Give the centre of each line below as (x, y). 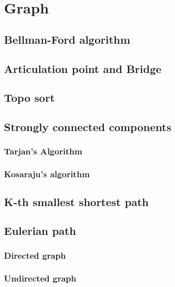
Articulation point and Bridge (83, 68)
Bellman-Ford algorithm (67, 39)
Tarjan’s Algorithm (43, 151)
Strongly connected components (88, 127)
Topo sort (30, 98)
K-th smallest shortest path (76, 201)
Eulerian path (40, 231)
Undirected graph (40, 278)
